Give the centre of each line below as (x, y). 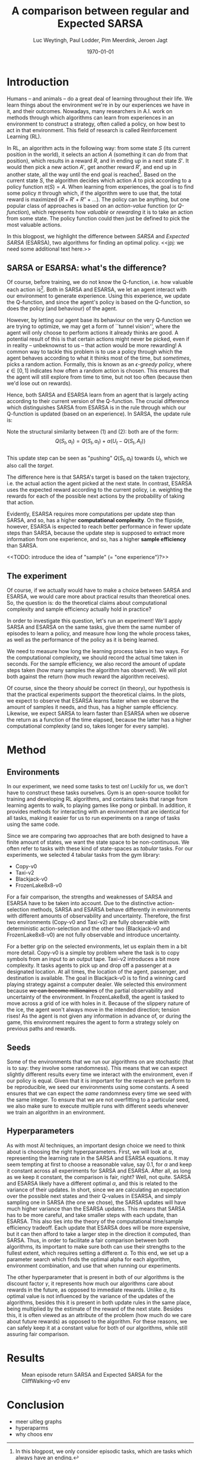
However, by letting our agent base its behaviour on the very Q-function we (99, 320)
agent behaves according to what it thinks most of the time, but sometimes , (99, 358)
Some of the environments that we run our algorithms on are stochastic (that (100, 1062)
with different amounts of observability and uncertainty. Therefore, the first (99, 916)
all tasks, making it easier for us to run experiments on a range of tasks (93, 818)
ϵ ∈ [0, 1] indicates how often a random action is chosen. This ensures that (98, 370)
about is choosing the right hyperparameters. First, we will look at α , (90, 1152)
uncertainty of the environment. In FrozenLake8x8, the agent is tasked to (96, 997)
